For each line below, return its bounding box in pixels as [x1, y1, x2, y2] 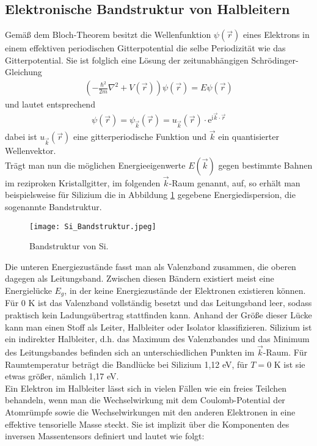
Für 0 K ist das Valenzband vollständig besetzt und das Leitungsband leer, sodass [5, 296, 312, 309]
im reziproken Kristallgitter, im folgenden [5, 176, 161, 189]
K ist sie [274, 357, 305, 370]
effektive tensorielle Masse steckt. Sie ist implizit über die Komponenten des [5, 417, 290, 430]
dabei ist [5, 130, 37, 143]
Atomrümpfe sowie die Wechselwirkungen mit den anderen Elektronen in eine [5, 406, 296, 419]
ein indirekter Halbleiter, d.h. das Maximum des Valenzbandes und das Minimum [5, 332, 310, 345]
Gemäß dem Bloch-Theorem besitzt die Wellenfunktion [5, 28, 211, 41]
